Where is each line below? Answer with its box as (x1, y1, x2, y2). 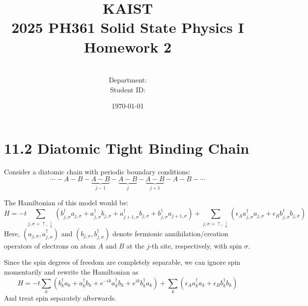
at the (126, 240, 144, 250)
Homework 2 (84, 36, 172, 56)
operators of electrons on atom (4, 240, 96, 250)
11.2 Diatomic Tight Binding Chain (4, 138, 250, 158)
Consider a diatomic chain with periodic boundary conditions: (4, 166, 191, 176)
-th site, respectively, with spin (149, 240, 242, 250)
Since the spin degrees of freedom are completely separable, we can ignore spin (4, 257, 241, 267)
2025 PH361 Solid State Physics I (11, 17, 244, 37)
